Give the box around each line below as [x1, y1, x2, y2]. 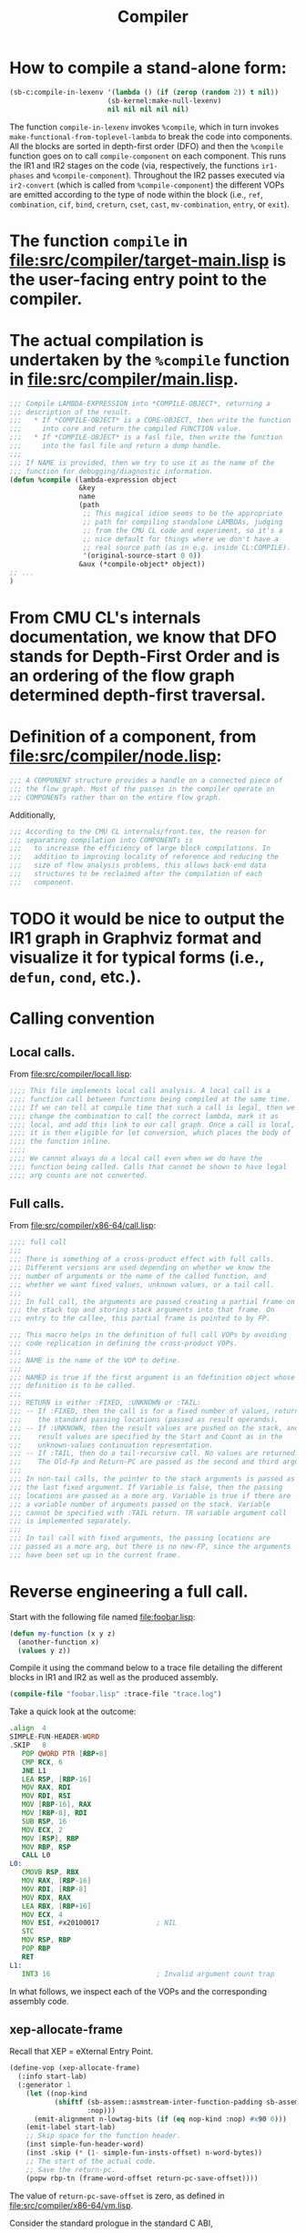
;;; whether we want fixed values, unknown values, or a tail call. [9, 1280, 275, 1290]
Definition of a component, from [9, 727, 257, 748]
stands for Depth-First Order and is [9, 647, 280, 667]
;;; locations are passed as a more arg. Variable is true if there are [9, 1491, 291, 1500]
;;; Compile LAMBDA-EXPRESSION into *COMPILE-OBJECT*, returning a [9, 399, 271, 408]
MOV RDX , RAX [21, 1892, 71, 1902]
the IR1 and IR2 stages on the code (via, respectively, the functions [9, 159, 260, 170]
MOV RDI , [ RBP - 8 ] [21, 1884, 88, 1893]
